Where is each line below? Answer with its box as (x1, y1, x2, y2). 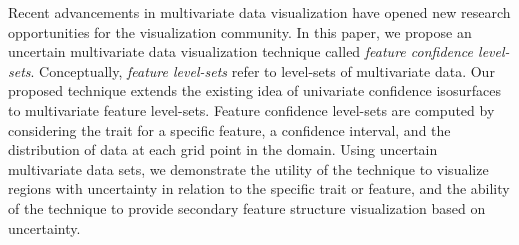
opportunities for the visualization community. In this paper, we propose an (8, 21, 472, 42)
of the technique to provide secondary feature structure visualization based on (8, 197, 486, 218)
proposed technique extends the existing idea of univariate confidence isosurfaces (8, 80, 501, 101)
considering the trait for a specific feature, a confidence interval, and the (8, 119, 451, 140)
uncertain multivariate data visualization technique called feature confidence (8, 41, 474, 62)
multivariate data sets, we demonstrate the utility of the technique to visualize (8, 158, 489, 179)
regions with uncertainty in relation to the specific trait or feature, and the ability (8, 178, 510, 199)
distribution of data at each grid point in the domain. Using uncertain (8, 139, 438, 160)
